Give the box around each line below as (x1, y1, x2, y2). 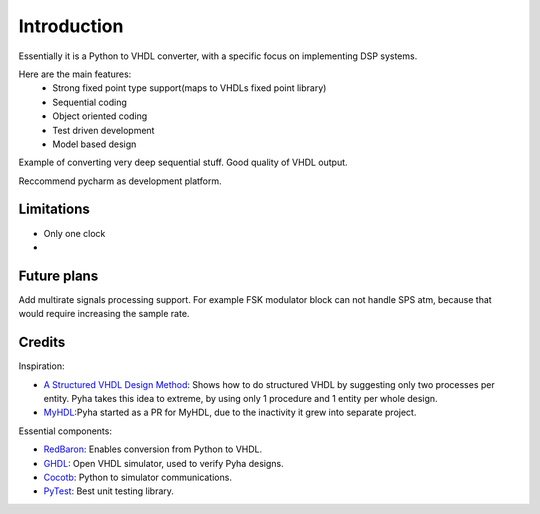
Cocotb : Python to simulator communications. (43, 471, 232, 483)
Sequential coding (52, 96, 127, 108)
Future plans (18, 267, 99, 284)
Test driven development (52, 124, 155, 136)
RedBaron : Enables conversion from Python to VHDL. (43, 443, 263, 455)
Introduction (18, 15, 124, 37)
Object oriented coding (52, 110, 148, 122)
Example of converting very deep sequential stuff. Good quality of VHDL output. (18, 156, 349, 169)
